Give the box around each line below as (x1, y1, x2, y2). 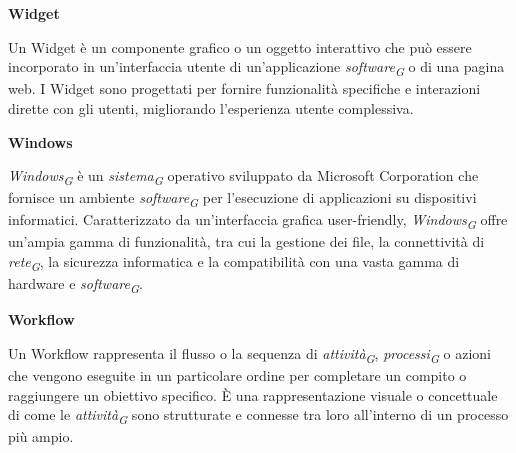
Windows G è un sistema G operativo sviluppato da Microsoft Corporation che (8, 165, 479, 188)
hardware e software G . (8, 273, 143, 296)
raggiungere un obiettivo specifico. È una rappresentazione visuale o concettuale (8, 384, 498, 405)
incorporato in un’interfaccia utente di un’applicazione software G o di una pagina (8, 56, 505, 79)
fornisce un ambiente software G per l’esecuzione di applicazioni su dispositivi (8, 187, 477, 211)
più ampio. (8, 426, 74, 447)
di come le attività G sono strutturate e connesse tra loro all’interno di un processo (8, 404, 509, 428)
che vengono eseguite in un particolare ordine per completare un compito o (8, 365, 467, 386)
